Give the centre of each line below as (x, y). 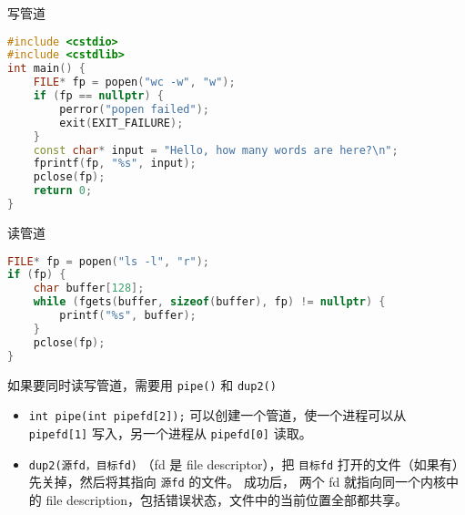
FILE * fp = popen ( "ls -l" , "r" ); (109, 261)
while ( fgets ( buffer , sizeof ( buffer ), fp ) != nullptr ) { (209, 302)
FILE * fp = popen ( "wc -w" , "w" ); (134, 82)
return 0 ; (63, 191)
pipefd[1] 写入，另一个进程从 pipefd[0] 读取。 (170, 433)
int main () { (46, 69)
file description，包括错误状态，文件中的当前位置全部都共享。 (227, 499)
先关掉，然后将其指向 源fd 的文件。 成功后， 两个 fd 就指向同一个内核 (238, 482)
